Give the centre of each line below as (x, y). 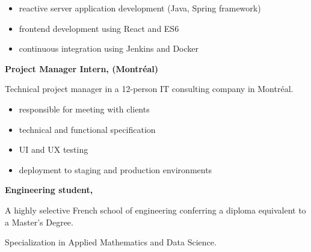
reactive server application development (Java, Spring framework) (140, 8)
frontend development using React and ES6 (99, 28)
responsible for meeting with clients (84, 109)
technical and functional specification (87, 129)
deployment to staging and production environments (115, 169)
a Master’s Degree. (39, 222)
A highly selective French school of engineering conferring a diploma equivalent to (155, 210)
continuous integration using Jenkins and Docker (109, 48)
